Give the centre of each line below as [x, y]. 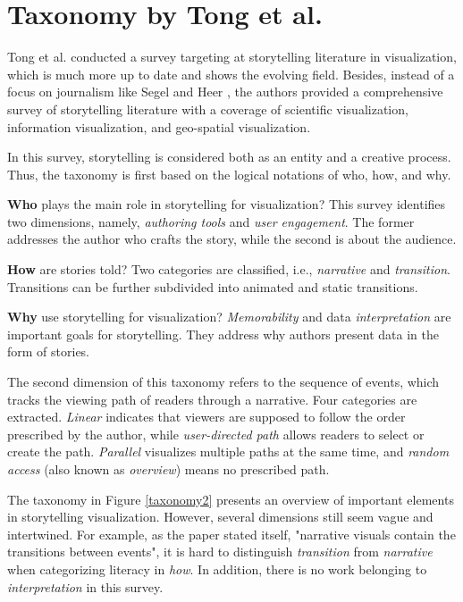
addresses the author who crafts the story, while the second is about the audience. [232, 239]
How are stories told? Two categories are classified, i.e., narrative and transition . [229, 269]
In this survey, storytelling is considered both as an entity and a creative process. [229, 157]
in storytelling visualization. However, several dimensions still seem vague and [220, 517]
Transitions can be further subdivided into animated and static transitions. [213, 286]
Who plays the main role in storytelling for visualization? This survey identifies [227, 204]
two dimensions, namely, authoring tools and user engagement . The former [211, 221]
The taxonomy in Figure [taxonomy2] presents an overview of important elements [231, 499]
